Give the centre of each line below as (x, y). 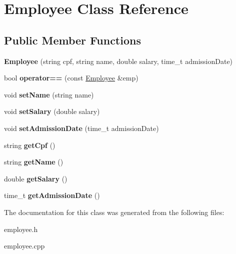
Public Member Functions (72, 40)
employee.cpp (24, 246)
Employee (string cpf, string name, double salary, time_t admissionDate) (118, 61)
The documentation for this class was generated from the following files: (114, 212)
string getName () (34, 162)
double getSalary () (36, 178)
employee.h (21, 229)
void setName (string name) (49, 94)
